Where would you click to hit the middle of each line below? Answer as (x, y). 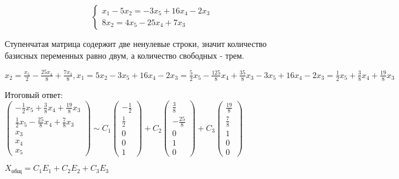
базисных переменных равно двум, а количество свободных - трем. (125, 55)
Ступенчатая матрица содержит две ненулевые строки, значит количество (136, 43)
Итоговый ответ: (34, 94)
